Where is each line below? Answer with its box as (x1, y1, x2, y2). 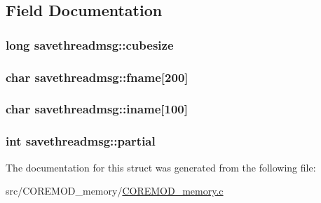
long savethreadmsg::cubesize (6, 36, 174, 53)
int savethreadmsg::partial (6, 132, 156, 150)
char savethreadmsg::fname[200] (6, 68, 189, 85)
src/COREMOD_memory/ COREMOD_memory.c (6, 183, 224, 198)
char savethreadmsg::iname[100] (6, 100, 188, 118)
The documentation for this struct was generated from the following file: (6, 160, 316, 174)
